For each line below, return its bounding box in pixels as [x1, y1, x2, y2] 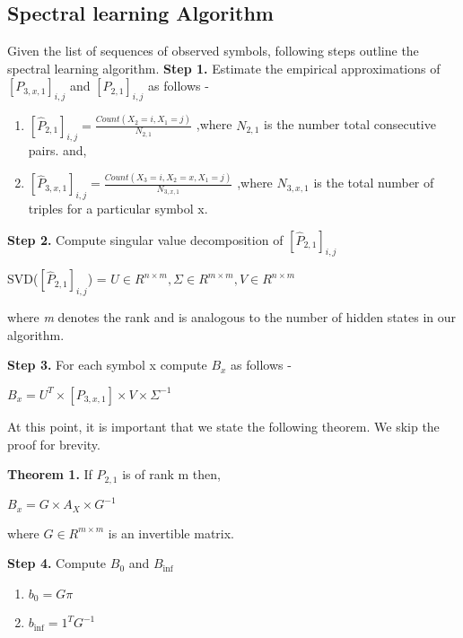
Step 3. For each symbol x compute [7, 355, 207, 374]
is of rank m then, [122, 465, 221, 484]
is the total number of [313, 173, 434, 192]
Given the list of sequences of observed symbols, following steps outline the [7, 41, 419, 60]
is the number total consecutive [264, 115, 436, 134]
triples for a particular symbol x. [28, 199, 208, 217]
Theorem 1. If [7, 465, 92, 484]
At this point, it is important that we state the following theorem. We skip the [7, 416, 440, 435]
